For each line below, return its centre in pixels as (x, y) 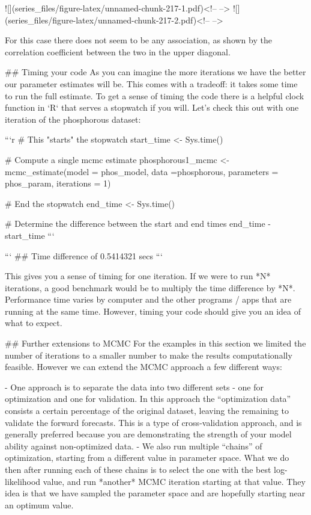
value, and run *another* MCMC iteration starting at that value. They (174, 481)
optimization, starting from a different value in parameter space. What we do (147, 458)
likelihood (23, 481)
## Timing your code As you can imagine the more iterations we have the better (155, 72)
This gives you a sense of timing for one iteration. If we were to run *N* (138, 276)
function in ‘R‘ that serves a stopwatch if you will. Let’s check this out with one (152, 107)
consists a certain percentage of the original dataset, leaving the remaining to (147, 411)
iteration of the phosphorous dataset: (73, 119)
